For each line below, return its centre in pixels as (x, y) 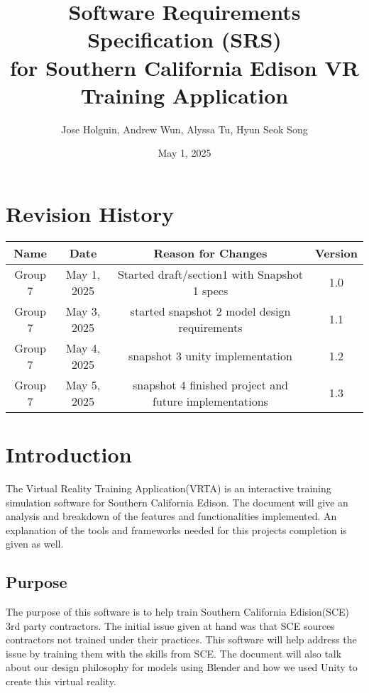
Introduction (69, 454)
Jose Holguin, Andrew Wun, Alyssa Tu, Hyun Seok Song (184, 129)
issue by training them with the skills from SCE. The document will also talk (174, 653)
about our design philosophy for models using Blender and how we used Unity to (182, 667)
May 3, (83, 311)
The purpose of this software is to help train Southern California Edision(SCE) (178, 612)
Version (336, 253)
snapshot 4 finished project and (210, 384)
